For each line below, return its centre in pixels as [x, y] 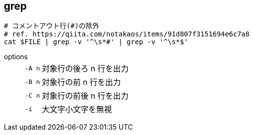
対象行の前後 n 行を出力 [85, 96]
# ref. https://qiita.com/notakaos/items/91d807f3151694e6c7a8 [127, 34]
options [16, 57]
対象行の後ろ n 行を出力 [85, 69]
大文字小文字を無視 [77, 110]
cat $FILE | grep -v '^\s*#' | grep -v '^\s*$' [96, 42]
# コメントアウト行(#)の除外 [52, 26]
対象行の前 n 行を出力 [81, 82]
